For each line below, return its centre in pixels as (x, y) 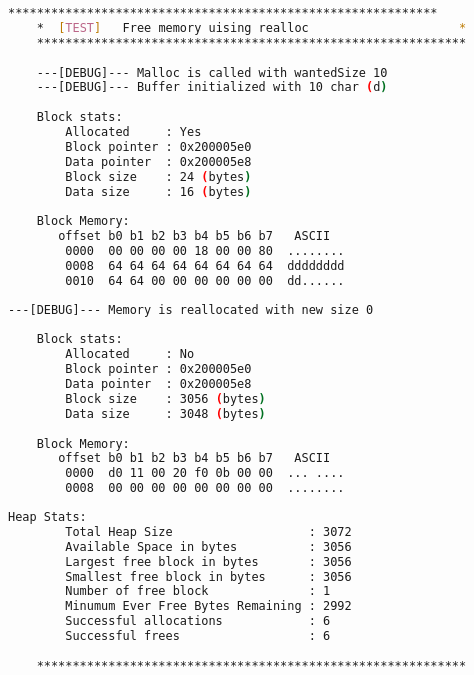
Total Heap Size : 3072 (208, 531)
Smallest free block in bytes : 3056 (208, 576)
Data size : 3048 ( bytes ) (165, 413)
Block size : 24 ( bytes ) (158, 176)
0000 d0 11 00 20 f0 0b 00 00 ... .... (205, 473)
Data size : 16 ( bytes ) (158, 191)
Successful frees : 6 (198, 636)
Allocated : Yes (133, 132)
